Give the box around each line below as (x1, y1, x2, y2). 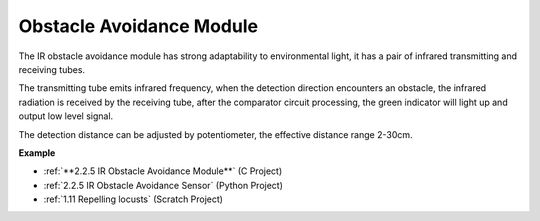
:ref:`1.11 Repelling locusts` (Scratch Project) (43, 193, 224, 205)
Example (18, 146, 56, 159)
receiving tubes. (18, 63, 85, 75)
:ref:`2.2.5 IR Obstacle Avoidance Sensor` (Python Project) (43, 179, 284, 191)
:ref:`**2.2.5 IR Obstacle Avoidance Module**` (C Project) (43, 165, 283, 177)
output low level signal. (18, 110, 114, 122)
